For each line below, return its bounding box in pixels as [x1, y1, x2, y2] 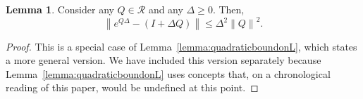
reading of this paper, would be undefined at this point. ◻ [6, 80, 259, 95]
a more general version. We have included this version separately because [6, 53, 321, 67]
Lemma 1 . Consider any [6, 2, 114, 16]
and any [148, 2, 183, 16]
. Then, [212, 2, 245, 16]
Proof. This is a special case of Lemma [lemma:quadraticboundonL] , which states [6, 39, 357, 53]
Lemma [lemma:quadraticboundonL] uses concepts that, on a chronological [6, 66, 331, 81]
